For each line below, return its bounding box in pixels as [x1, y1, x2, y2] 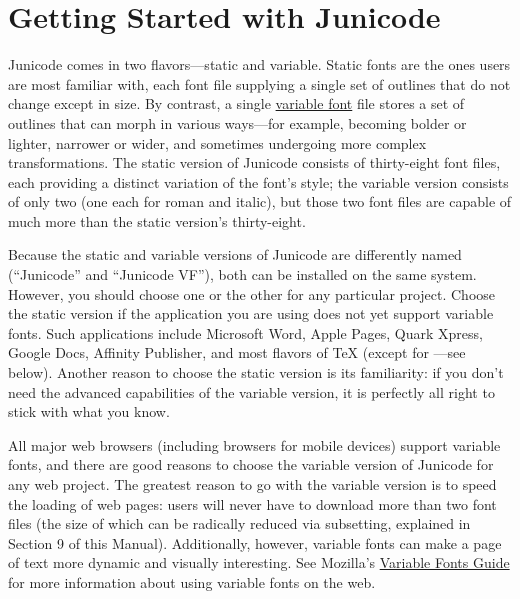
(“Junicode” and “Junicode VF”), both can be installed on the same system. [8, 264, 477, 285]
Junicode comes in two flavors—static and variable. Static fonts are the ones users [8, 54, 511, 75]
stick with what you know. [8, 401, 170, 422]
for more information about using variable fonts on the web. [8, 571, 376, 592]
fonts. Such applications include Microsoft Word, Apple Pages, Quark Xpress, [8, 322, 483, 343]
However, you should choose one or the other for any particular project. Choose [8, 283, 496, 304]
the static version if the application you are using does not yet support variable [8, 303, 494, 324]
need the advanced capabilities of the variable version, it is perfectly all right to [8, 381, 495, 402]
